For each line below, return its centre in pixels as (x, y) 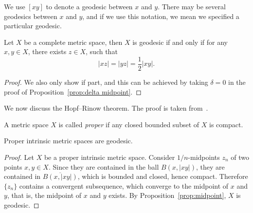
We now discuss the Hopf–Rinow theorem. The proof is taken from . (106, 108)
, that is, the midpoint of (44, 195)
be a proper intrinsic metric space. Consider (109, 157)
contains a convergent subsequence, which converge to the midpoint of (124, 185)
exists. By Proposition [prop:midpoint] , (167, 195)
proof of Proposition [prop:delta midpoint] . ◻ (73, 91)
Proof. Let (19, 157)
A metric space (26, 124)
